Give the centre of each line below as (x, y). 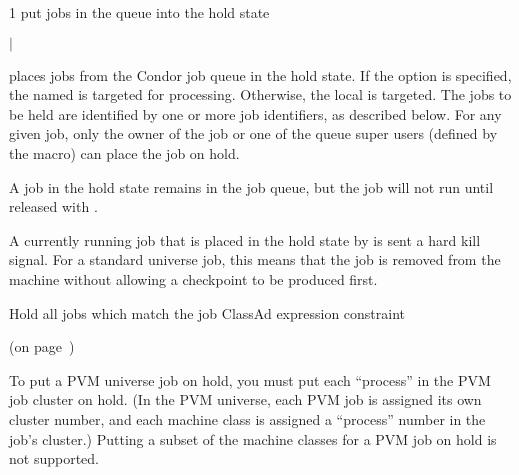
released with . (53, 206)
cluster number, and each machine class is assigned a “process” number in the (247, 418)
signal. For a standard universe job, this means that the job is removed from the (255, 259)
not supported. (54, 458)
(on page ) (42, 346)
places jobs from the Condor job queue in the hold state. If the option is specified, (260, 74)
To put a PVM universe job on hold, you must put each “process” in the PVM (250, 379)
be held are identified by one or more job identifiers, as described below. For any (255, 113)
